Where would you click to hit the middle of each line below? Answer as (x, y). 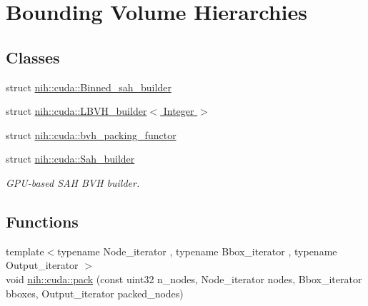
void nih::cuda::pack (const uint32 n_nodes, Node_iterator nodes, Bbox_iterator (184, 279)
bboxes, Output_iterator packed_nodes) (95, 293)
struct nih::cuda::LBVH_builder (76, 111)
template (25, 251)
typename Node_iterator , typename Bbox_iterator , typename (197, 251)
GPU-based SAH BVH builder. (73, 182)
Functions (42, 221)
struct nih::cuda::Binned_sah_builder (89, 87)
